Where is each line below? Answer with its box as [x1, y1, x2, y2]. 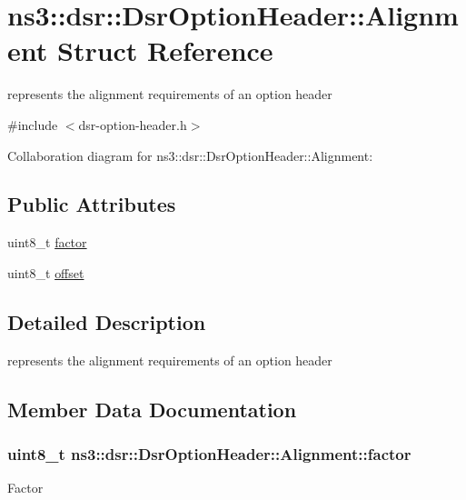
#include [7, 115, 58, 134]
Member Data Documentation [7, 395, 297, 423]
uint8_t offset [7, 263, 84, 282]
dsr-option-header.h [78, 115, 187, 134]
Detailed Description [7, 307, 206, 335]
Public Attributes [7, 190, 176, 218]
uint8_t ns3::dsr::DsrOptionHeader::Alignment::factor [7, 442, 411, 465]
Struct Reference [56, 32, 273, 69]
